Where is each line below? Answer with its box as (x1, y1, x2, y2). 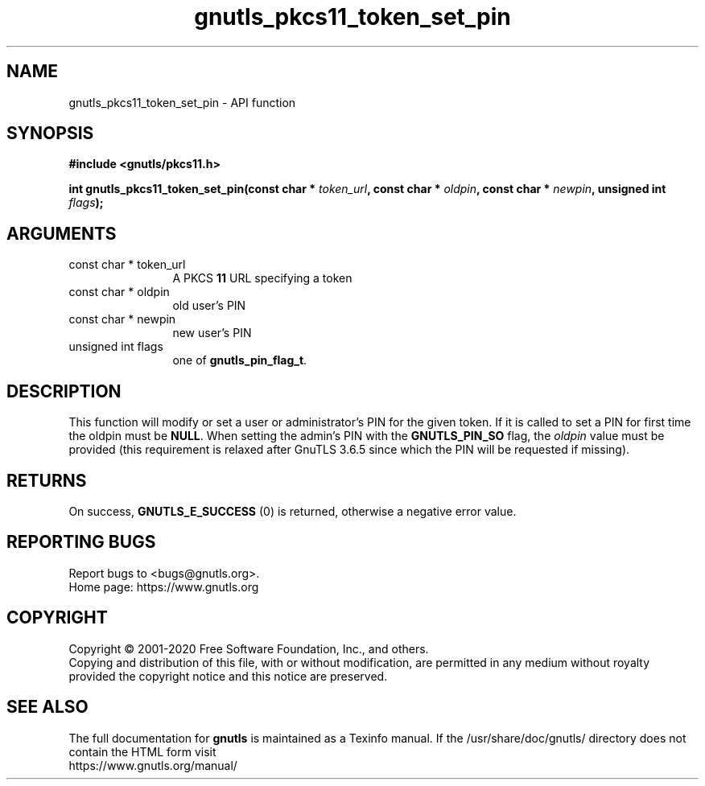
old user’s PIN (172, 298, 246, 313)
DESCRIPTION (6, 381, 122, 401)
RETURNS (6, 470, 87, 491)
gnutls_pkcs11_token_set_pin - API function (68, 95, 296, 109)
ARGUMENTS (6, 223, 117, 244)
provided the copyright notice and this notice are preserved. (68, 669, 388, 683)
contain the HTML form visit (68, 744, 216, 759)
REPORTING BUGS (6, 532, 156, 553)
